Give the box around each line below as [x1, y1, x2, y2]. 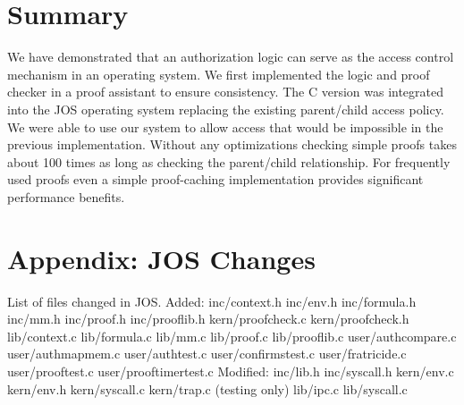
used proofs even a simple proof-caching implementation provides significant [7, 170, 424, 189]
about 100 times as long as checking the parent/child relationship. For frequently [7, 152, 451, 171]
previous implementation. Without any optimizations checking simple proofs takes [7, 135, 457, 154]
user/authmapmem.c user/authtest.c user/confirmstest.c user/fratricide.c [7, 344, 407, 363]
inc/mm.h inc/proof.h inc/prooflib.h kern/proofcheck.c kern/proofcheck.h [7, 309, 409, 328]
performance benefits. [7, 187, 125, 206]
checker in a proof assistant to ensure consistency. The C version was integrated [7, 82, 444, 101]
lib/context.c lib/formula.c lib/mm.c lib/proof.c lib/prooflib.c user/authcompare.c [7, 326, 457, 345]
